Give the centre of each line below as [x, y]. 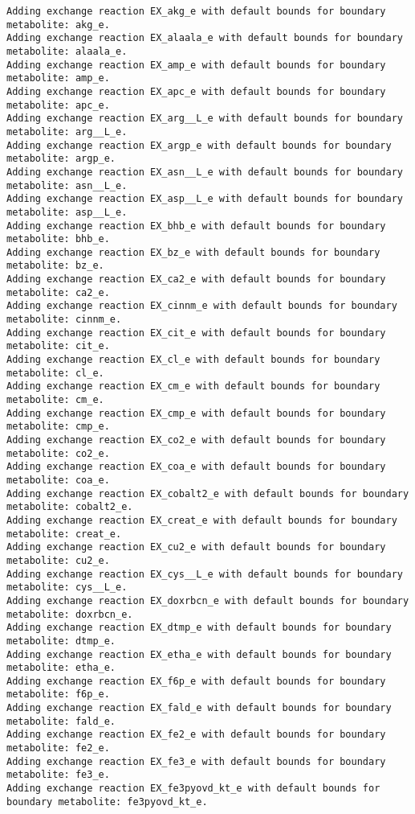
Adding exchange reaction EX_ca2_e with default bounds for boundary [196, 280]
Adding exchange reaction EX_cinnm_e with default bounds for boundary [202, 306]
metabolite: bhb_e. [58, 239]
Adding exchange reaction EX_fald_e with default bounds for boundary [199, 708]
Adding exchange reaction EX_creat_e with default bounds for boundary [202, 520]
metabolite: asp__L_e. [67, 212]
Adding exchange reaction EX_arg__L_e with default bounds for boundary [205, 119]
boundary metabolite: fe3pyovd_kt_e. [107, 802]
